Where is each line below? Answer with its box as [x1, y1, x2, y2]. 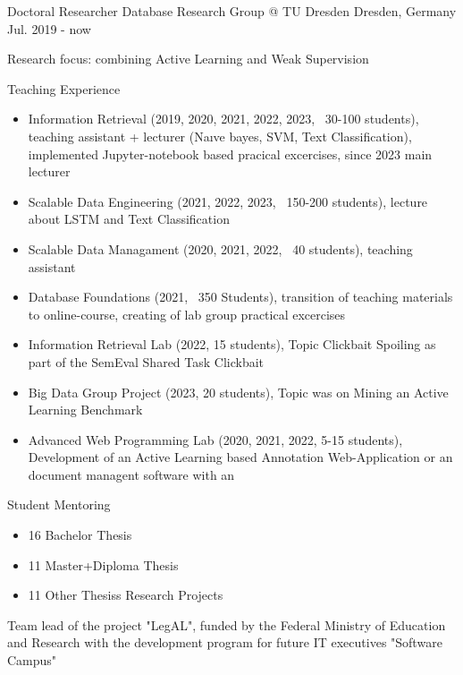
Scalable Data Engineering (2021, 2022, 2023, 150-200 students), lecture [28, 192, 428, 210]
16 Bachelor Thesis [28, 525, 132, 544]
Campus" [7, 651, 57, 670]
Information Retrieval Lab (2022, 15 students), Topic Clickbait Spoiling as [28, 335, 436, 354]
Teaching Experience [7, 79, 121, 98]
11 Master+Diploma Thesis [28, 555, 179, 574]
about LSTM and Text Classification [28, 209, 230, 228]
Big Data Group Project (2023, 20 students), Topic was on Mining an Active [28, 382, 449, 401]
